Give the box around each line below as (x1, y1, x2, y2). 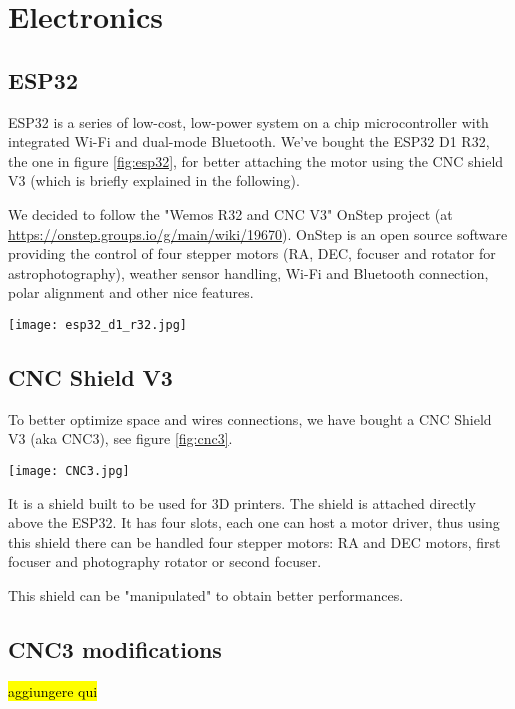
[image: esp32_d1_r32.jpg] (8, 317, 187, 332)
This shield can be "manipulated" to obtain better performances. (8, 585, 404, 605)
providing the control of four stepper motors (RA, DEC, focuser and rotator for (8, 243, 496, 264)
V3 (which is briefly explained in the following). (8, 170, 300, 191)
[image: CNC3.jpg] (8, 463, 130, 478)
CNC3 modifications (8, 633, 222, 664)
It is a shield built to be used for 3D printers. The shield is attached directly (8, 492, 476, 513)
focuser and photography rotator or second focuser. (8, 551, 322, 572)
